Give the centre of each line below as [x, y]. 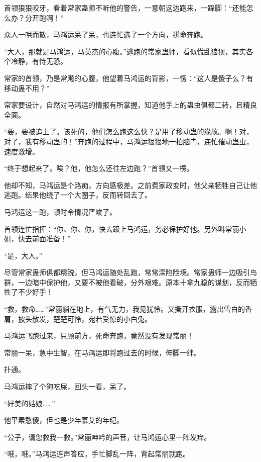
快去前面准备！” [44, 239]
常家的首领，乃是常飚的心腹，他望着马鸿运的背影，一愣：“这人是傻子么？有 [129, 78]
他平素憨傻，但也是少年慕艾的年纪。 [64, 420]
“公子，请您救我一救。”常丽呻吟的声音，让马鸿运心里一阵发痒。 [108, 437]
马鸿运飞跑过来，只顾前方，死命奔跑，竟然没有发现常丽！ [99, 336]
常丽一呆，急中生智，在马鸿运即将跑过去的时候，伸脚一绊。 [102, 352]
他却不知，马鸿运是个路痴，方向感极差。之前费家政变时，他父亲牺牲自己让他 [130, 185]
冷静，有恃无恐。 [39, 61]
